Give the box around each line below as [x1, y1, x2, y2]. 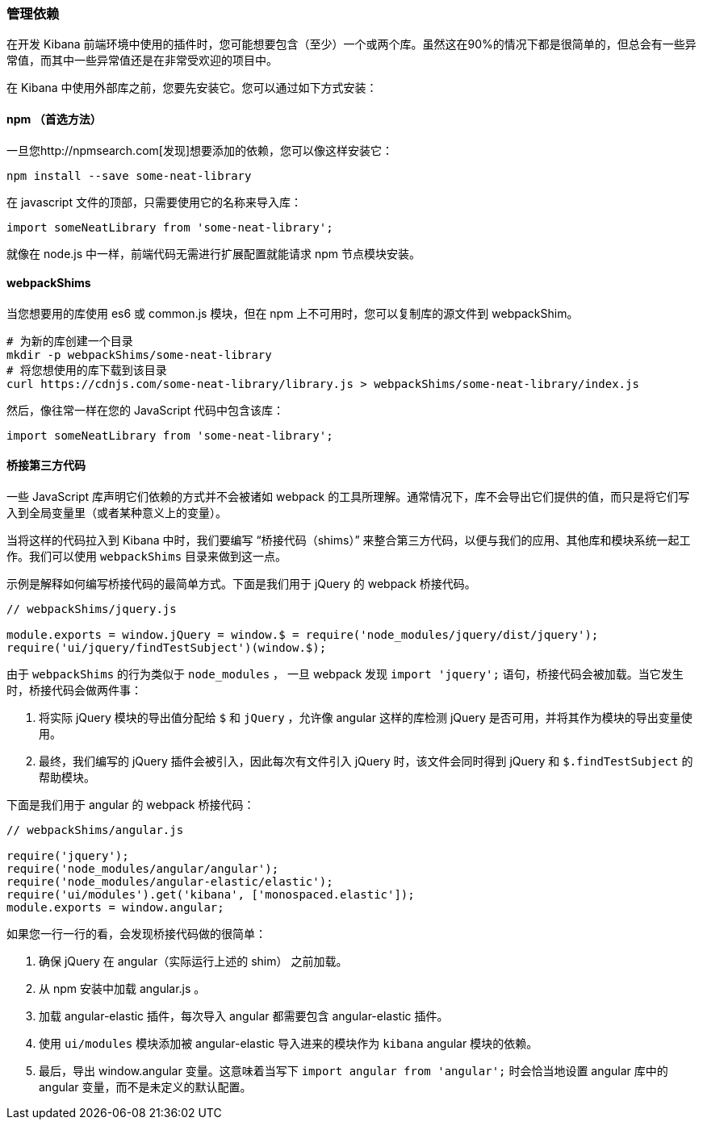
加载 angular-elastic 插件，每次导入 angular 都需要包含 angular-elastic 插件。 [39, 1009, 449, 1024]
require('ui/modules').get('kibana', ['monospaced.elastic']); [6, 888, 415, 902]
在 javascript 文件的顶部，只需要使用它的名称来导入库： [6, 194, 302, 209]
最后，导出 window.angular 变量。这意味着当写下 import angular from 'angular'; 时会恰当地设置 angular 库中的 [39, 1064, 668, 1078]
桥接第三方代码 [6, 458, 86, 473]
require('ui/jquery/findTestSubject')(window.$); [6, 641, 327, 655]
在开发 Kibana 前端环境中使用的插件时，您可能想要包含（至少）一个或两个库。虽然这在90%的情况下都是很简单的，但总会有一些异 [6, 37, 697, 52]
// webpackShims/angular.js [6, 824, 184, 837]
